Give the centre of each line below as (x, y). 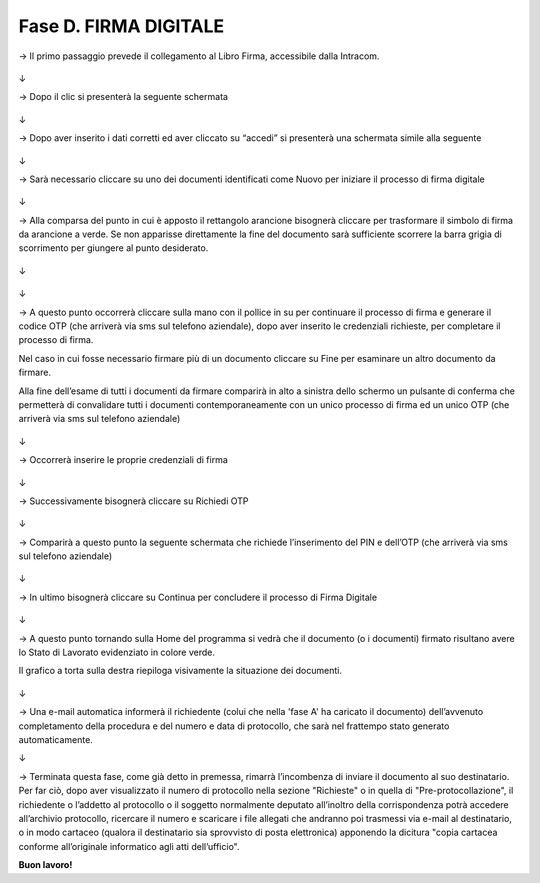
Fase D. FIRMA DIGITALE (121, 26)
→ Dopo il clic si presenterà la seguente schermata (123, 97)
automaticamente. (56, 739)
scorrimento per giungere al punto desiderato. (113, 248)
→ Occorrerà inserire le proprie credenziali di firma (123, 460)
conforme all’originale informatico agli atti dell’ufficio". (129, 846)
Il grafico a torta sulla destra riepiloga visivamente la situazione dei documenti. (180, 671)
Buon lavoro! (45, 865)
